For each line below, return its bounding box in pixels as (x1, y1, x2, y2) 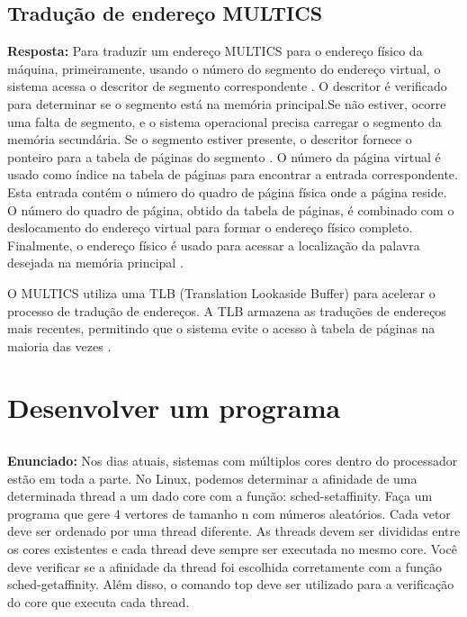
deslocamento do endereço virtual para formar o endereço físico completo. (7, 218, 413, 237)
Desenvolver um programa (7, 389, 341, 426)
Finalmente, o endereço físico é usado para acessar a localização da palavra (7, 235, 420, 254)
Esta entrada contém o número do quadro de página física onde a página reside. (7, 182, 447, 201)
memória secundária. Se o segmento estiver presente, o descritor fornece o (7, 130, 412, 149)
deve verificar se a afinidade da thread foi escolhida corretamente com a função (7, 557, 442, 576)
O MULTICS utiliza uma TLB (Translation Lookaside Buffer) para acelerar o (7, 283, 436, 302)
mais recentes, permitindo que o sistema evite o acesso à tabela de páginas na (7, 319, 436, 338)
